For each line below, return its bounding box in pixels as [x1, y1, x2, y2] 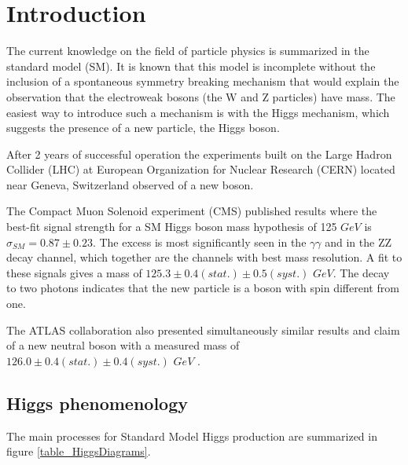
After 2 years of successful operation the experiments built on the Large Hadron [6, 145, 392, 162]
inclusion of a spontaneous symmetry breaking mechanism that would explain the [6, 73, 399, 90]
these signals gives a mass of [6, 264, 142, 280]
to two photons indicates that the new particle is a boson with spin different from [6, 280, 399, 296]
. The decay [333, 264, 390, 280]
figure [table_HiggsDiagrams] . [6, 443, 151, 460]
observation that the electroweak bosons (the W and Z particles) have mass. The [6, 88, 395, 104]
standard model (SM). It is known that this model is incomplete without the [6, 57, 376, 74]
